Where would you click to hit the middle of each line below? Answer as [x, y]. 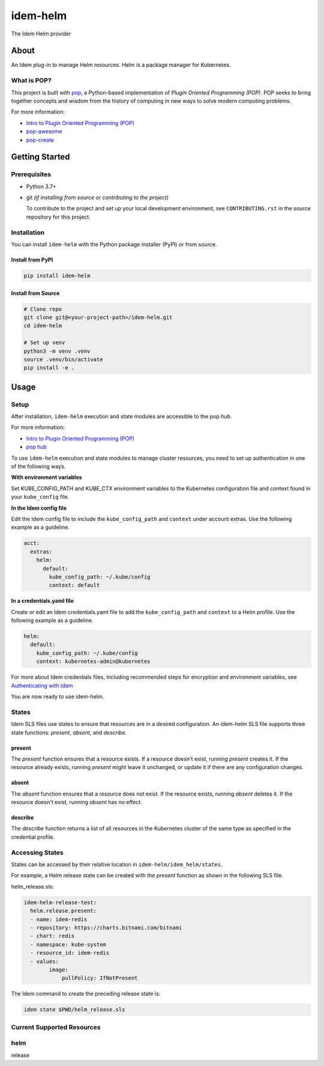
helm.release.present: [64, 911]
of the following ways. [38, 466]
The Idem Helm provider [41, 34]
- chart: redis [52, 936]
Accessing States [37, 852]
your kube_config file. [40, 497]
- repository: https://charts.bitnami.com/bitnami [106, 927]
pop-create [40, 140]
